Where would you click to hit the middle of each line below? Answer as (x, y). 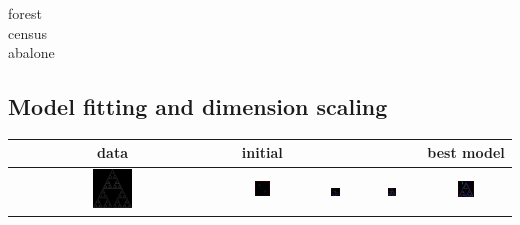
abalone (31, 52)
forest (25, 13)
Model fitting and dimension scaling (198, 106)
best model (466, 152)
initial (262, 152)
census (28, 32)
